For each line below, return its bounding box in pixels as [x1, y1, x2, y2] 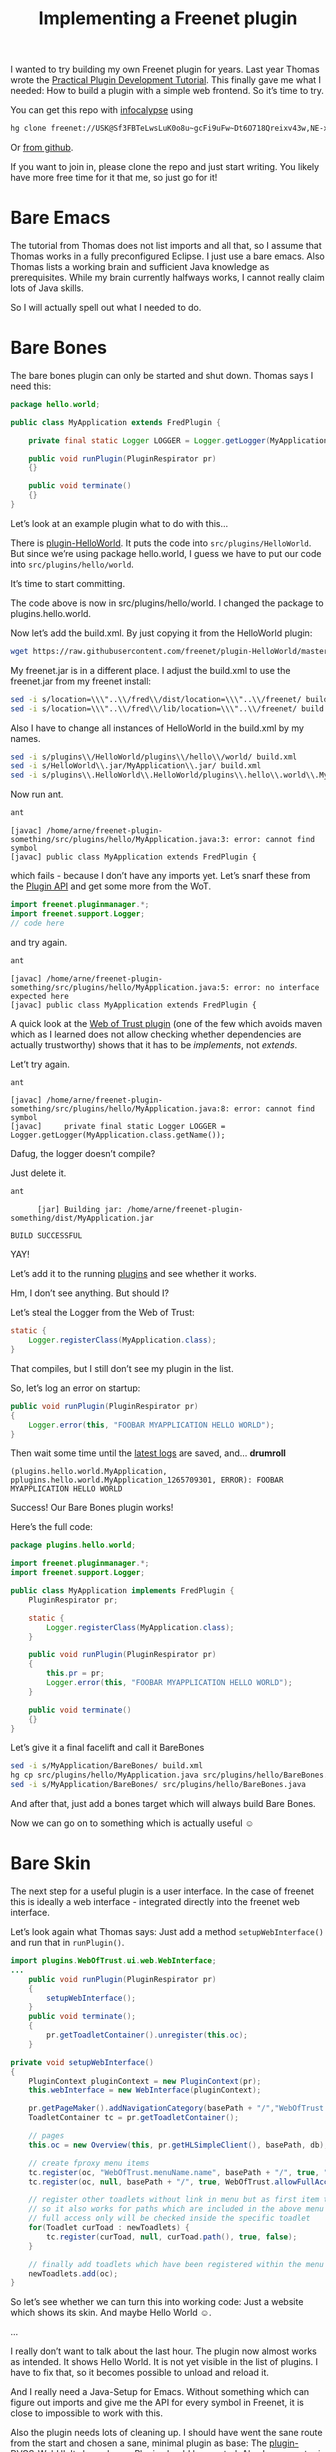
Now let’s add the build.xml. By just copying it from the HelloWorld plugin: [10, 627, 313, 639]
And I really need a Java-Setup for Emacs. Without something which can [10, 2386, 310, 2398]
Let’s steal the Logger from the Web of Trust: [10, 1307, 195, 1319]
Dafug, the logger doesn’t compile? [10, 1148, 156, 1160]
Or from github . [10, 142, 74, 154]
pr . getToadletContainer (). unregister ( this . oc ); [46, 2030, 248, 2040]
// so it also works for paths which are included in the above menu [28, 2204, 325, 2214]
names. [10, 732, 41, 744]
